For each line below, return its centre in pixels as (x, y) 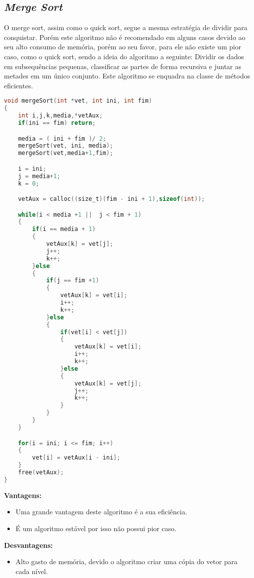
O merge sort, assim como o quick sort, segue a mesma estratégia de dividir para (126, 27)
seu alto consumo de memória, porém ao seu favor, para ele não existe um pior (123, 47)
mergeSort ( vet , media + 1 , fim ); (66, 153)
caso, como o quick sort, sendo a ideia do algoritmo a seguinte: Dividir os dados (124, 56)
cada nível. (32, 571)
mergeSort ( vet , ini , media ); (65, 146)
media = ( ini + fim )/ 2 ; (62, 138)
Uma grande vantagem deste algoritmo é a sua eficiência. (101, 512)
